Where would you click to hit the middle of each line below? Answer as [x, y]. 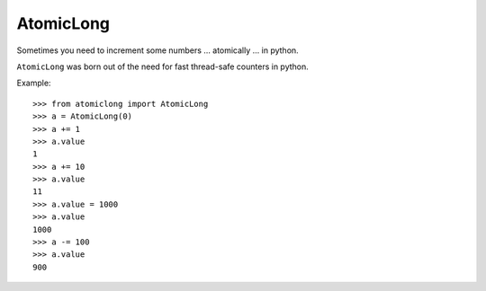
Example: [34, 83]
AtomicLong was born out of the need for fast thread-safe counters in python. [163, 66]
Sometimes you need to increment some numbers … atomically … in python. [157, 50]
